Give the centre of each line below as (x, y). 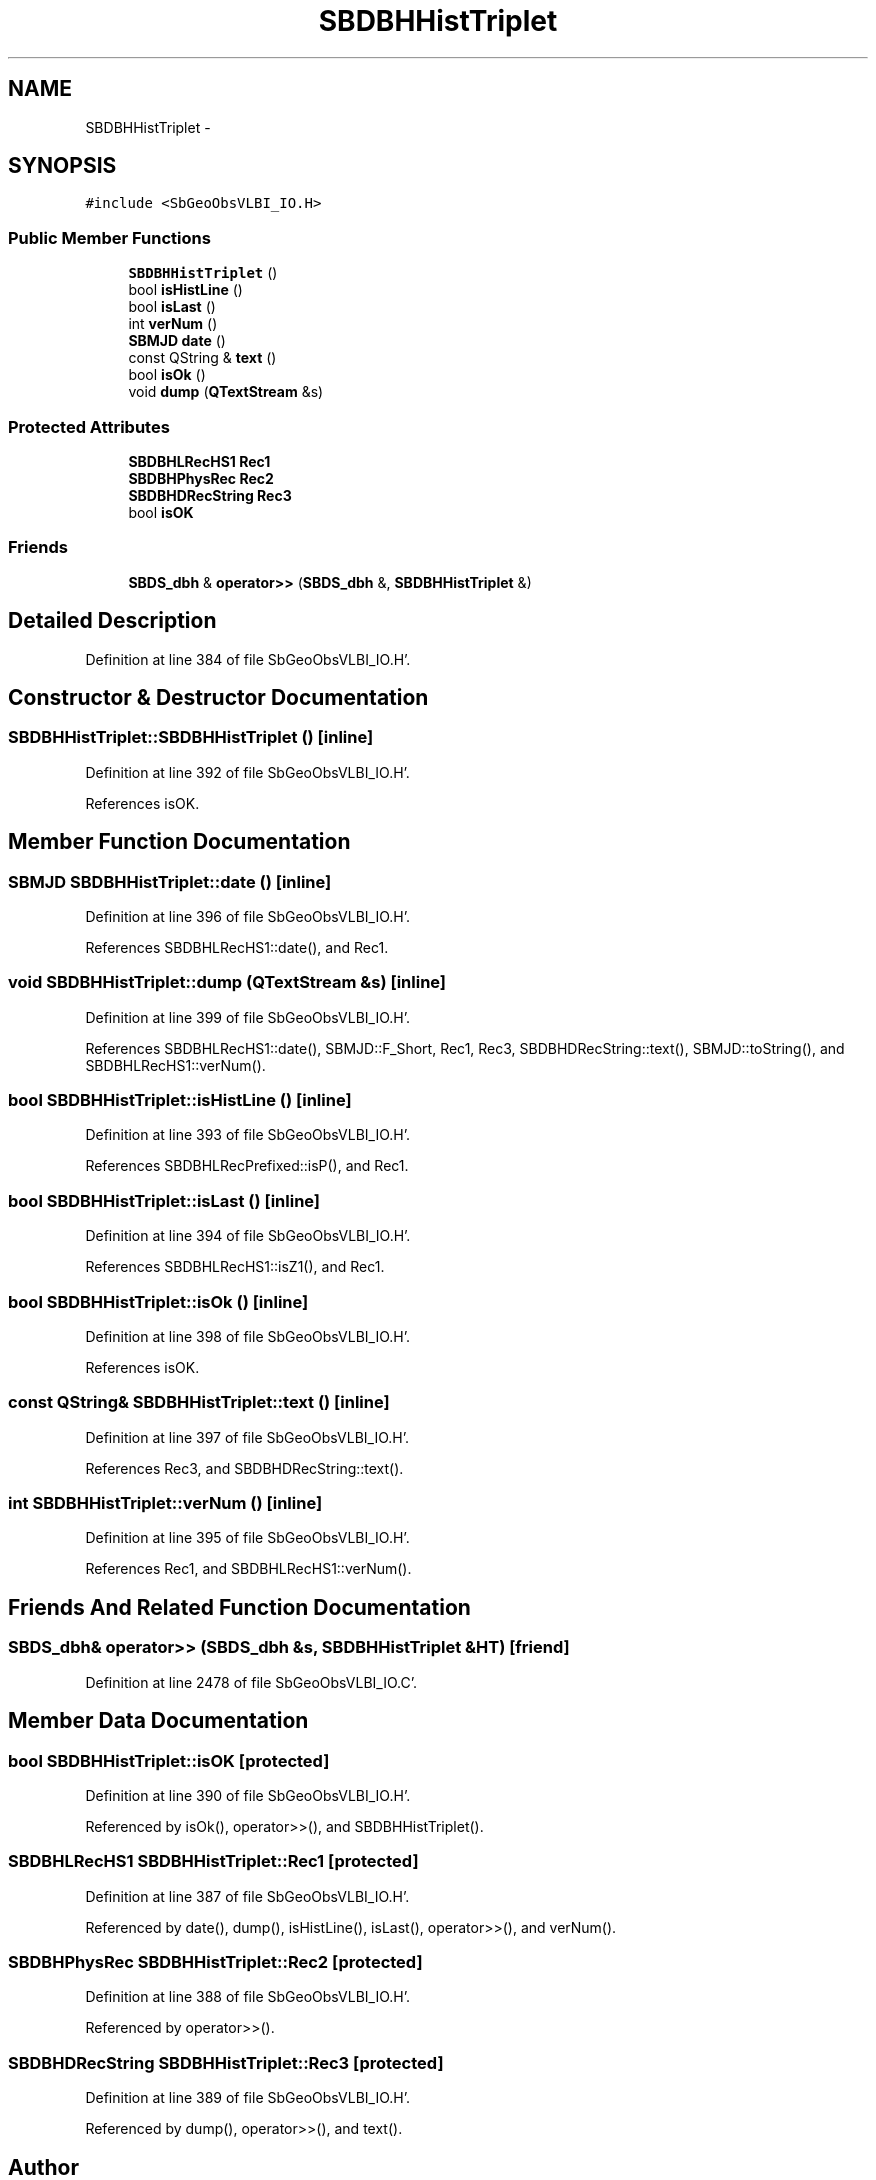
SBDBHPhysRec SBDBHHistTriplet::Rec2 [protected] (215, 1962)
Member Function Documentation (179, 842)
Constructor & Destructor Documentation (218, 697)
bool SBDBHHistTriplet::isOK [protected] (169, 1760)
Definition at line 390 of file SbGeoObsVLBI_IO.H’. (248, 1795)
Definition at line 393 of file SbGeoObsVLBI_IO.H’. (248, 1135)
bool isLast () (172, 307)
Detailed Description (112, 621)
